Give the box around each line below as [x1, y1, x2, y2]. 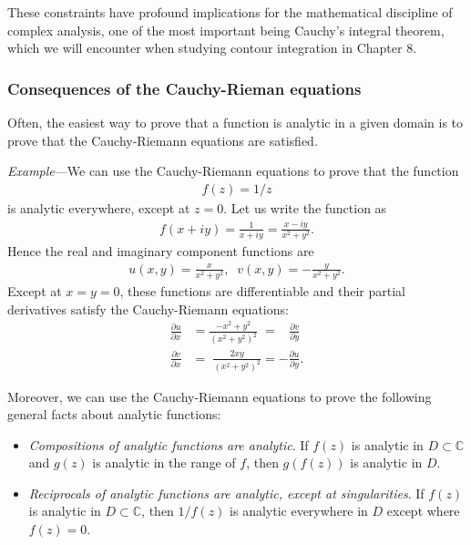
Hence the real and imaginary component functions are [7, 242, 314, 261]
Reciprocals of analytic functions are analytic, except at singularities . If [28, 483, 425, 502]
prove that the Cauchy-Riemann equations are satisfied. [7, 130, 318, 149]
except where [386, 501, 460, 520]
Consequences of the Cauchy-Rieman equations [7, 77, 362, 99]
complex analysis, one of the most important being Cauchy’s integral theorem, [7, 20, 445, 39]
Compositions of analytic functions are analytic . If [28, 435, 309, 454]
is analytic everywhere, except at [7, 198, 190, 217]
